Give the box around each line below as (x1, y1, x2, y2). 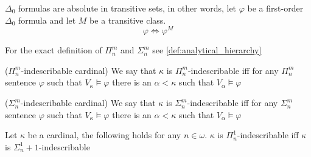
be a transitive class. (89, 13, 166, 26)
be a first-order (247, 2, 304, 14)
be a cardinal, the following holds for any (27, 129, 181, 141)
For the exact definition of (5, 44, 102, 56)
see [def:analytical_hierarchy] (152, 44, 262, 56)
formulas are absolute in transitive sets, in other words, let (18, 2, 237, 14)
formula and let (18, 13, 76, 26)
